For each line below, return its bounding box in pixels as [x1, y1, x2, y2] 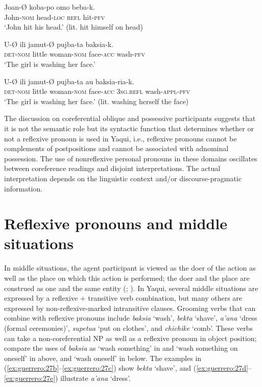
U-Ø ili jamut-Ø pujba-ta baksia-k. [4, 38, 113, 49]
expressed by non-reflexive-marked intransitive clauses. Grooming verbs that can [4, 302, 256, 313]
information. [4, 183, 43, 194]
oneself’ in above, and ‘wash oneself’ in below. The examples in [4, 352, 202, 363]
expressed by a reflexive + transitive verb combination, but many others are [4, 293, 243, 303]
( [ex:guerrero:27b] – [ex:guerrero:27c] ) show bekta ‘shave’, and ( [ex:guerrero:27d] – [4, 362, 252, 373]
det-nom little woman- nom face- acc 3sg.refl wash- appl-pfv [4, 86, 190, 96]
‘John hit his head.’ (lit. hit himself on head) [4, 21, 143, 32]
